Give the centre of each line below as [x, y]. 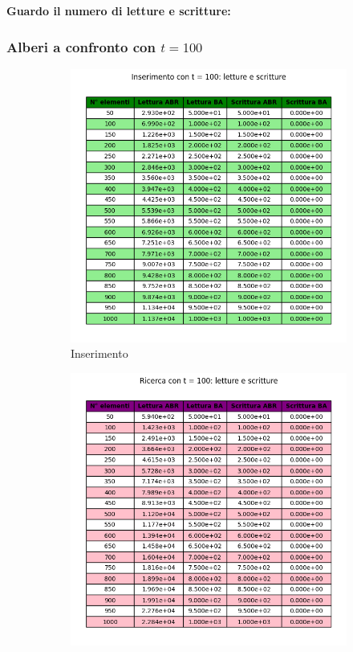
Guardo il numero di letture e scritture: [119, 10]
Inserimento [99, 353]
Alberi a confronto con [81, 46]
